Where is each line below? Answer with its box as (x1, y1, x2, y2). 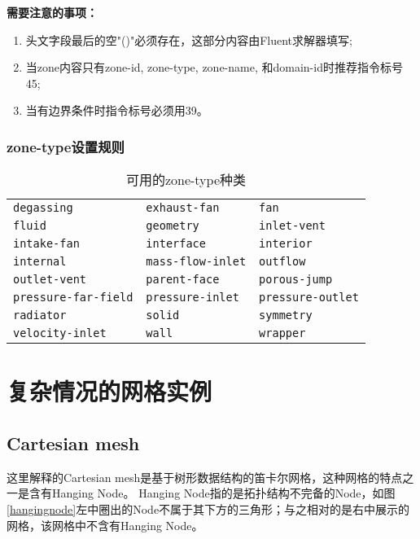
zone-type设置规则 (7, 136, 125, 156)
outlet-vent (13, 273, 87, 287)
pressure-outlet (259, 291, 359, 305)
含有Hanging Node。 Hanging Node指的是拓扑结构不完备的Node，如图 (28, 484, 396, 502)
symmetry (259, 309, 313, 322)
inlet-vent (259, 219, 326, 233)
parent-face (146, 273, 220, 287)
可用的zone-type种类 (125, 170, 246, 190)
